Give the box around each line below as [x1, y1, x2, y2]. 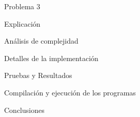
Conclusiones [4, 104, 45, 115]
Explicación [4, 18, 41, 29]
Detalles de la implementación [4, 52, 98, 63]
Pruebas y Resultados [4, 70, 72, 81]
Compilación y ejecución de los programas [4, 87, 136, 98]
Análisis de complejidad [4, 35, 78, 46]
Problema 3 [4, 1, 41, 11]
